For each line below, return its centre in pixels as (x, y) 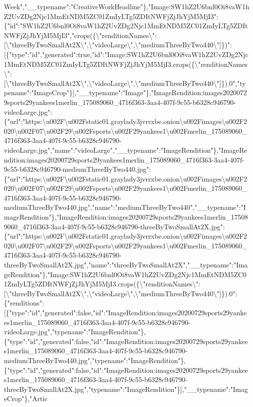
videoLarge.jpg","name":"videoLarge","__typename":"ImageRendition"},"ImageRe (126, 150)
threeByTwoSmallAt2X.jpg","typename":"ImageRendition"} (92, 389)
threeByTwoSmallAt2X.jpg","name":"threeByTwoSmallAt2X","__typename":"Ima (126, 265)
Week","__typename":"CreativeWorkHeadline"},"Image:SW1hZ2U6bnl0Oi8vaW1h (127, 6)
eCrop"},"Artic (26, 398)
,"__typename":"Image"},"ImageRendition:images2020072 (161, 92)
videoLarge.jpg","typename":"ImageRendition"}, (75, 332)
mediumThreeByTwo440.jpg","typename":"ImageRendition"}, (95, 360)
